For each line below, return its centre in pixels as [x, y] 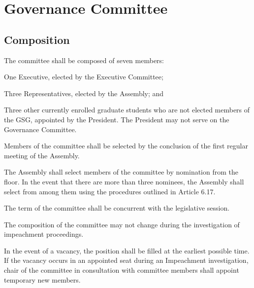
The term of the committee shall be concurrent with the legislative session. [117, 208]
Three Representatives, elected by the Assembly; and [84, 93]
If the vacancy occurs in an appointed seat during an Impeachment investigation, [126, 260]
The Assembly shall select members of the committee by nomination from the [121, 172]
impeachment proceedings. [44, 234]
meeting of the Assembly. [42, 155]
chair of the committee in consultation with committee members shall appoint [122, 270]
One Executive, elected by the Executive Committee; [84, 77]
